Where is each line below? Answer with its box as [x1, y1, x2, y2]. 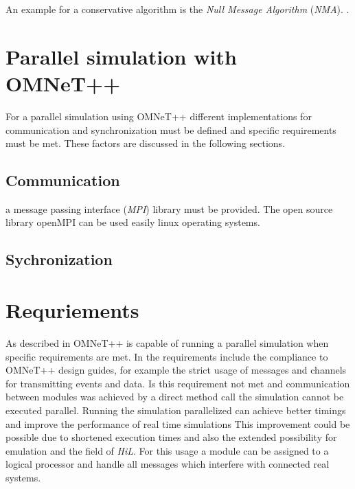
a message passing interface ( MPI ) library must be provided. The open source [5, 201, 333, 216]
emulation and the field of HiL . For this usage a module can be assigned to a [5, 443, 329, 457]
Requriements [5, 296, 139, 324]
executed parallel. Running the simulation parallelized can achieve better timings [5, 402, 346, 417]
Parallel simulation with [5, 42, 237, 70]
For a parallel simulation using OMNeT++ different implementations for [5, 109, 312, 123]
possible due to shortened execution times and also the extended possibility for [5, 430, 337, 444]
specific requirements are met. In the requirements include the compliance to [5, 349, 328, 363]
